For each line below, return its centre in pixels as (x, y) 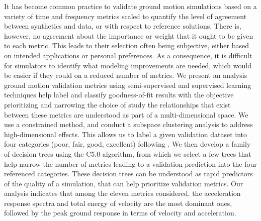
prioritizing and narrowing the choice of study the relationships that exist (117, 104)
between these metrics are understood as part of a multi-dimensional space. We (126, 114)
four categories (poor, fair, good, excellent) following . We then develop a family (127, 144)
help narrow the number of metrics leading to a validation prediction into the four (130, 163)
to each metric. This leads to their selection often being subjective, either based (126, 45)
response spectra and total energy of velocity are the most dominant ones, (118, 203)
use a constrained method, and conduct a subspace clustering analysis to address (128, 124)
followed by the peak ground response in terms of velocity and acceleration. (120, 213)
